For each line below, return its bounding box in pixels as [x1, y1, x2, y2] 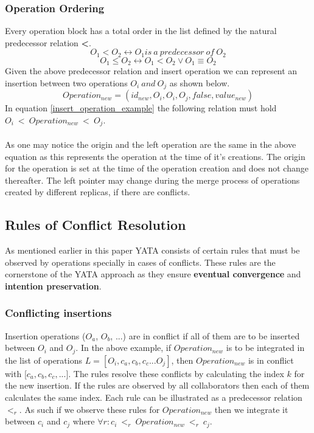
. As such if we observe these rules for [19, 403, 160, 415]
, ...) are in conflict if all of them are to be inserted [110, 329, 300, 342]
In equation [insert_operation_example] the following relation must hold [5, 102, 277, 114]
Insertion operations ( [5, 329, 86, 342]
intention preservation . [5, 279, 102, 292]
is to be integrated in [226, 341, 305, 354]
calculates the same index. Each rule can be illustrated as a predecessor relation [5, 391, 302, 403]
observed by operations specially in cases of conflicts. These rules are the [5, 255, 276, 268]
